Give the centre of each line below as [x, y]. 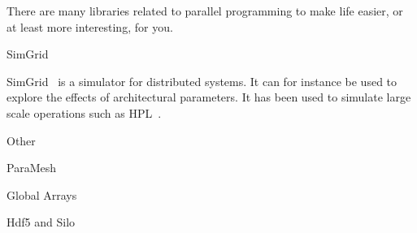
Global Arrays [42, 194]
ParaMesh [31, 168]
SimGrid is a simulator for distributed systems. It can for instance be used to [202, 81]
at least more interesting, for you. [90, 26]
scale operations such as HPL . [84, 112]
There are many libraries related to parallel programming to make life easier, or [205, 11]
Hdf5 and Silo [41, 222]
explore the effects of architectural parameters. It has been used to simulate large [209, 97]
